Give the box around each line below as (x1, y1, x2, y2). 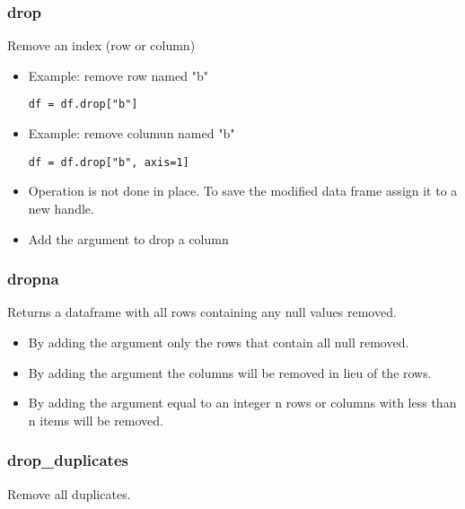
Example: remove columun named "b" (28, 124, 235, 143)
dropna (7, 268, 59, 290)
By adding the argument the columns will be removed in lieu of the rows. (28, 363, 432, 382)
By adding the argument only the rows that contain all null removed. (28, 332, 409, 351)
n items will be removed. (28, 410, 164, 429)
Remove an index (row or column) (7, 36, 196, 55)
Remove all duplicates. (7, 484, 131, 503)
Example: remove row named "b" (28, 66, 208, 84)
